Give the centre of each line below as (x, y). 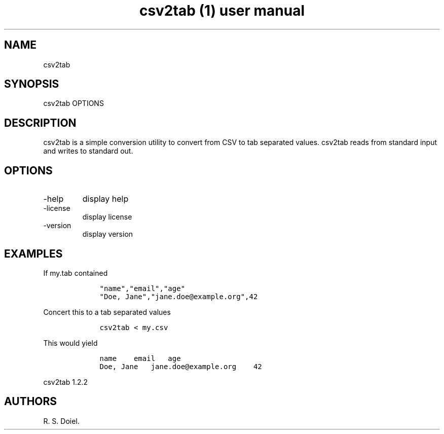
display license (107, 217)
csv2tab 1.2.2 (66, 382)
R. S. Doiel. (61, 421)
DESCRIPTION (40, 123)
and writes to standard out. (88, 151)
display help (105, 199)
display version (108, 234)
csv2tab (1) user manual (222, 11)
